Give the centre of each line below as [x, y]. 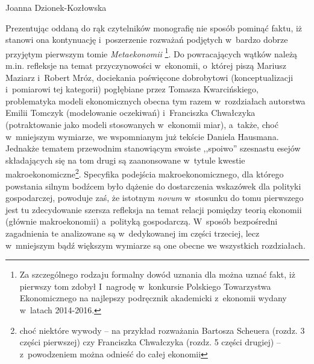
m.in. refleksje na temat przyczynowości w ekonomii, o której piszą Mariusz [146, 65]
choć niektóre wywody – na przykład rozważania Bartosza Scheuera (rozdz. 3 [162, 330]
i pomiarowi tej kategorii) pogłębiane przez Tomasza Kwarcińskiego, [132, 89]
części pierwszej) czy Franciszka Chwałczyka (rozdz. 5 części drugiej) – [150, 342]
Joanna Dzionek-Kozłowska [56, 7]
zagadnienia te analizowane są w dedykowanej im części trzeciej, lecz [133, 233]
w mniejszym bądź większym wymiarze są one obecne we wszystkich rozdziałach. [155, 245]
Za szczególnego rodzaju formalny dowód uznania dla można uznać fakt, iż [157, 274]
